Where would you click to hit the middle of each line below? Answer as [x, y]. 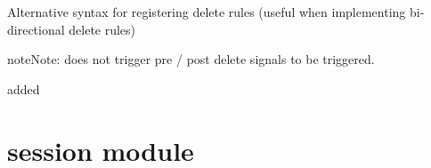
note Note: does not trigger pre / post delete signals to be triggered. [191, 59]
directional [36, 29]
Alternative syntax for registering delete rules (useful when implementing [207, 12]
